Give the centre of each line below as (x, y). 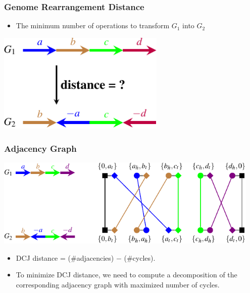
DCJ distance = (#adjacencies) (65, 257)
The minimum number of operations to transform (93, 25)
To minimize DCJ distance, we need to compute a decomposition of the (127, 275)
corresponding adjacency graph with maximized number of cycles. (118, 284)
